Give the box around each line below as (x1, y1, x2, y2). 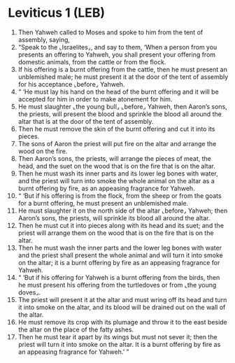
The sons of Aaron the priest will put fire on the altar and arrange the (17, 139, 217, 148)
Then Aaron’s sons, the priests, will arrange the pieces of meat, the (17, 154, 212, 162)
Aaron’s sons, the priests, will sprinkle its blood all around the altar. (17, 213, 211, 222)
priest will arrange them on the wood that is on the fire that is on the (17, 229, 214, 237)
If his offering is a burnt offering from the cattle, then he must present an (17, 65, 228, 73)
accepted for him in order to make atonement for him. (17, 94, 173, 103)
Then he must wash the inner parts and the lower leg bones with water (17, 243, 222, 252)
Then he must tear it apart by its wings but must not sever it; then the (17, 332, 218, 341)
